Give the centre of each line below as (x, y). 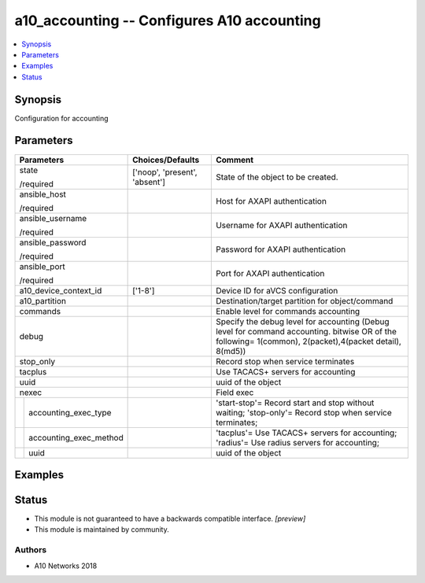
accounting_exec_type (70, 412)
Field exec (235, 392)
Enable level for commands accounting (288, 311)
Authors (31, 550)
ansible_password (53, 242)
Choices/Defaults (166, 160)
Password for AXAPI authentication (281, 249)
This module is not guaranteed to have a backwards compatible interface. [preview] (170, 518)
